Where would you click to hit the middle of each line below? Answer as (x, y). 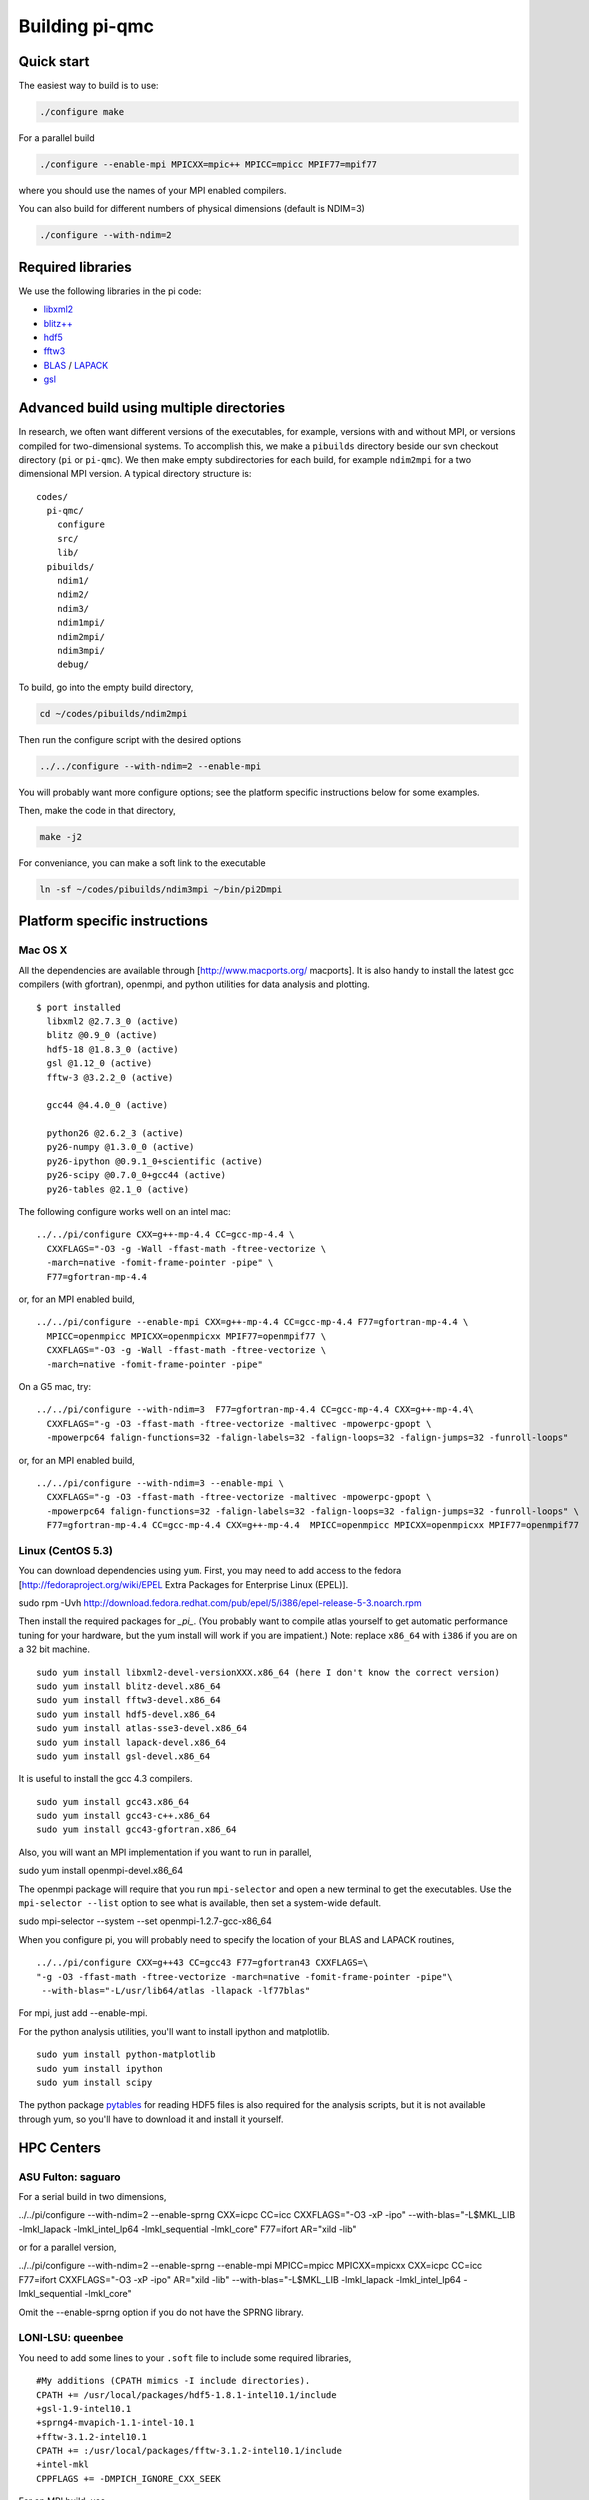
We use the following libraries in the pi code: (110, 291)
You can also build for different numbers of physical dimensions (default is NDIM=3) (191, 209)
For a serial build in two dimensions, (92, 2196)
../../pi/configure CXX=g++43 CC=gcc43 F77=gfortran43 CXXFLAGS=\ (202, 1963)
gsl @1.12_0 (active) (99, 1063)
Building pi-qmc (86, 26)
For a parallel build (56, 138)
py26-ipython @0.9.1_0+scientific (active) (155, 1161)
